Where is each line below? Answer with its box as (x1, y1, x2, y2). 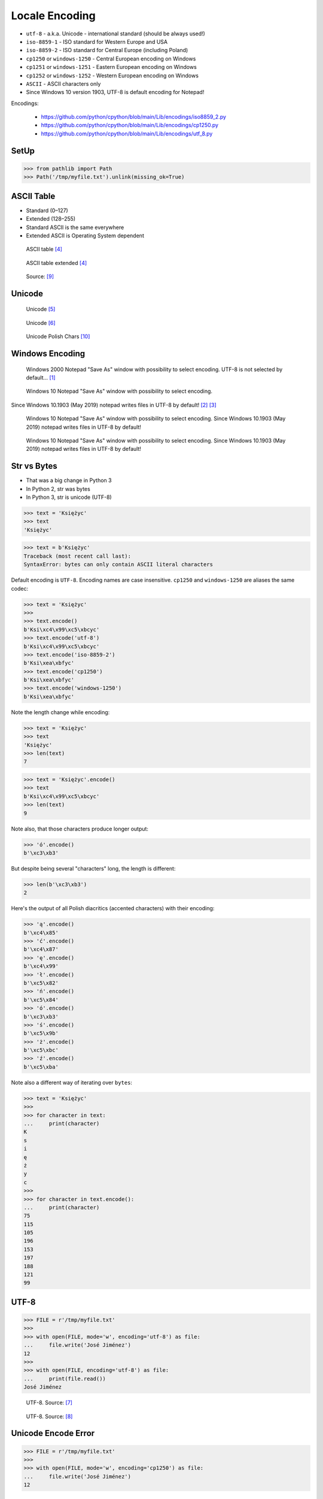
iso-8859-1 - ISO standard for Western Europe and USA (26, 38, 167, 45)
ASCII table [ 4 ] (26, 246, 63, 253)
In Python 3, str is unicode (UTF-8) (26, 493, 112, 501)
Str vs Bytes (11, 461, 57, 471)
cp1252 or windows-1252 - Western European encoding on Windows (26, 72, 199, 79)
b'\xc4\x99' (23, 963, 59, 970)
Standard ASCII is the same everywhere (26, 224, 124, 231)
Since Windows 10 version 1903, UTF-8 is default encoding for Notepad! (26, 89, 205, 96)
